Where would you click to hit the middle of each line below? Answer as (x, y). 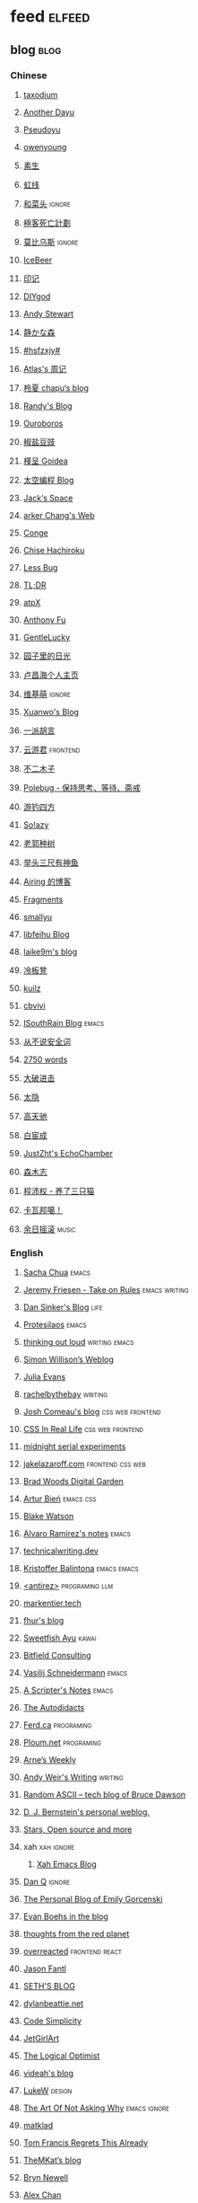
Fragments (43, 899)
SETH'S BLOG (49, 1986)
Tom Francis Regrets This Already (86, 2143)
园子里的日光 (47, 655)
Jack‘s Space (48, 498)
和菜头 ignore (47, 203)
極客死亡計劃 (47, 223)
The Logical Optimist (61, 2056)
